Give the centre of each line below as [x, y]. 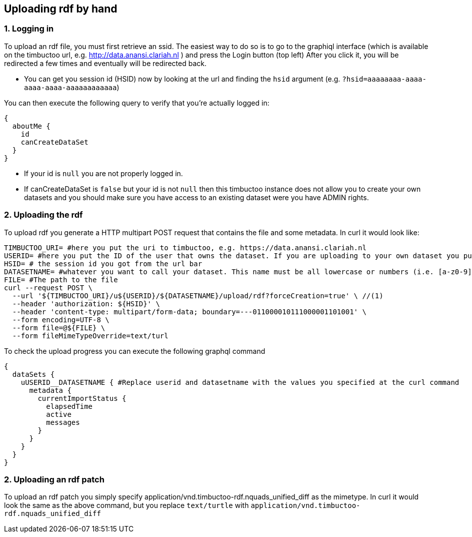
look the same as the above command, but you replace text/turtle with [126, 505]
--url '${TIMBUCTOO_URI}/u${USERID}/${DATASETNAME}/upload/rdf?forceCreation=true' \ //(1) [198, 296]
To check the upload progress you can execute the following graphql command [135, 351]
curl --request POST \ [48, 288]
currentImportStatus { [82, 398]
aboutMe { [31, 126]
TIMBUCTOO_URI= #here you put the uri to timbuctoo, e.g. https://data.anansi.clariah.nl [185, 247]
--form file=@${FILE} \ [59, 328]
